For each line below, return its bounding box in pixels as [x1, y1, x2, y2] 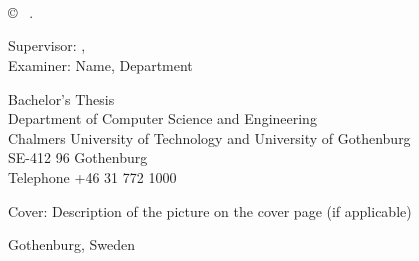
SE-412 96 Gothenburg [8, 147, 148, 168]
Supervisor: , [8, 35, 86, 56]
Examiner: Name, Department [8, 54, 193, 75]
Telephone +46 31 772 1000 [8, 166, 177, 187]
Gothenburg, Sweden [8, 234, 135, 255]
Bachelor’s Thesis [8, 88, 115, 109]
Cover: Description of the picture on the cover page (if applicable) [8, 200, 412, 221]
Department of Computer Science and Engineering [8, 108, 317, 129]
